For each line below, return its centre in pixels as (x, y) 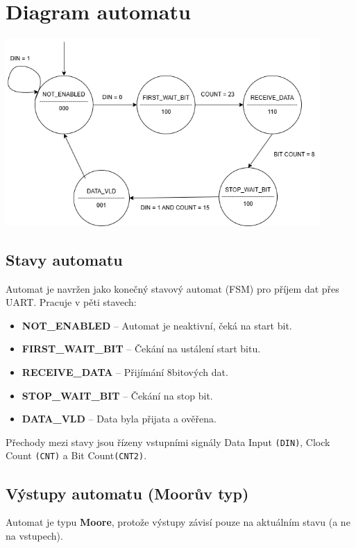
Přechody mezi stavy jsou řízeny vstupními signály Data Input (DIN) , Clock (168, 442)
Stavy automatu (64, 259)
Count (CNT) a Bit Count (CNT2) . (76, 455)
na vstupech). (34, 535)
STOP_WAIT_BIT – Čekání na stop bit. (117, 395)
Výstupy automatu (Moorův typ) (127, 493)
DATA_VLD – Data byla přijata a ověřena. (119, 419)
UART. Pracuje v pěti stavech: (71, 302)
